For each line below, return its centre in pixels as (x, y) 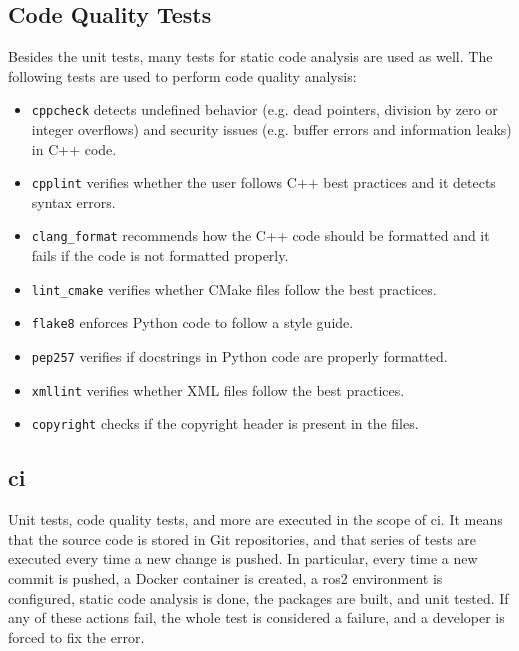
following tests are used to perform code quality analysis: (182, 75)
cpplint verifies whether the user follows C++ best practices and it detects (263, 182)
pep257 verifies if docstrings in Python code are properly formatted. (239, 356)
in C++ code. (74, 148)
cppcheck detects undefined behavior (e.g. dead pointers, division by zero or (264, 109)
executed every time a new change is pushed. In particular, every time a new (243, 558)
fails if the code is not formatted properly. (160, 255)
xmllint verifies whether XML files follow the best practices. (218, 389)
